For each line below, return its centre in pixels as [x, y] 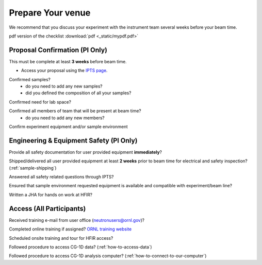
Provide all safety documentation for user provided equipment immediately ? [85, 152]
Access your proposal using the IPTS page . [64, 71]
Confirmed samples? [30, 79]
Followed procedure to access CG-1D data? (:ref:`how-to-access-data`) [81, 247]
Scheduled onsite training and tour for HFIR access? [61, 238]
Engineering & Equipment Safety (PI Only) [73, 140]
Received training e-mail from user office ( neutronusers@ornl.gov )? [77, 220]
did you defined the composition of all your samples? [78, 93]
